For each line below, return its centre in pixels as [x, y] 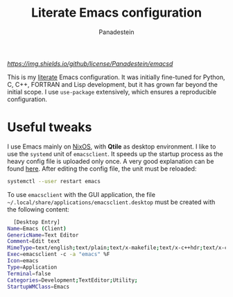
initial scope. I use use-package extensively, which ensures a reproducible [112, 92]
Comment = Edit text [34, 241]
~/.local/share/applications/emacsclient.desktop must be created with [111, 202]
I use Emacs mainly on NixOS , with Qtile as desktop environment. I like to [112, 146]
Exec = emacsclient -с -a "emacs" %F [59, 255]
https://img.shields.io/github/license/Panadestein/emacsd [90, 63]
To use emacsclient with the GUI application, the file [81, 194]
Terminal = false [29, 273]
